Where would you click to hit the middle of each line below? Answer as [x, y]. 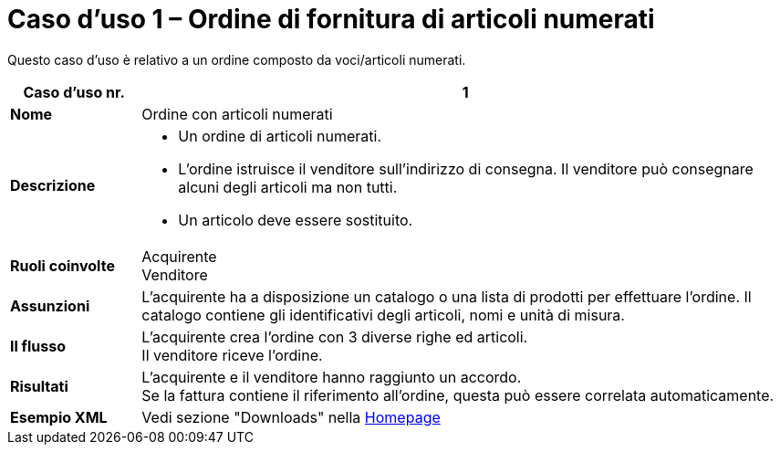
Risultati [39, 386]
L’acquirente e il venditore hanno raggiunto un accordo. [332, 377]
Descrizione [53, 185]
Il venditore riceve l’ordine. [232, 355]
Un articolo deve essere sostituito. [296, 220]
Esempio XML [59, 417]
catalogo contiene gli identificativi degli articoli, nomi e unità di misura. [383, 315]
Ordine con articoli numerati [237, 114]
